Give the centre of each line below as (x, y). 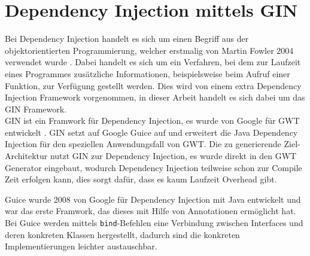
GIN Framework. (36, 109)
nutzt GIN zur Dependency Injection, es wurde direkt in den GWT (173, 156)
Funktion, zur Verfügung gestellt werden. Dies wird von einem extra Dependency (153, 85)
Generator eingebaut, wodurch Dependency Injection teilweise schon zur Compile (154, 167)
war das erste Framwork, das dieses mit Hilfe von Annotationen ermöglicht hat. (151, 211)
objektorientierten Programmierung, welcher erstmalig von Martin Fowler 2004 (149, 50)
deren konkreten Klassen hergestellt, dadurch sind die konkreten (122, 234)
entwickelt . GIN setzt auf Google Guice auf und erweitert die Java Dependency (151, 132)
